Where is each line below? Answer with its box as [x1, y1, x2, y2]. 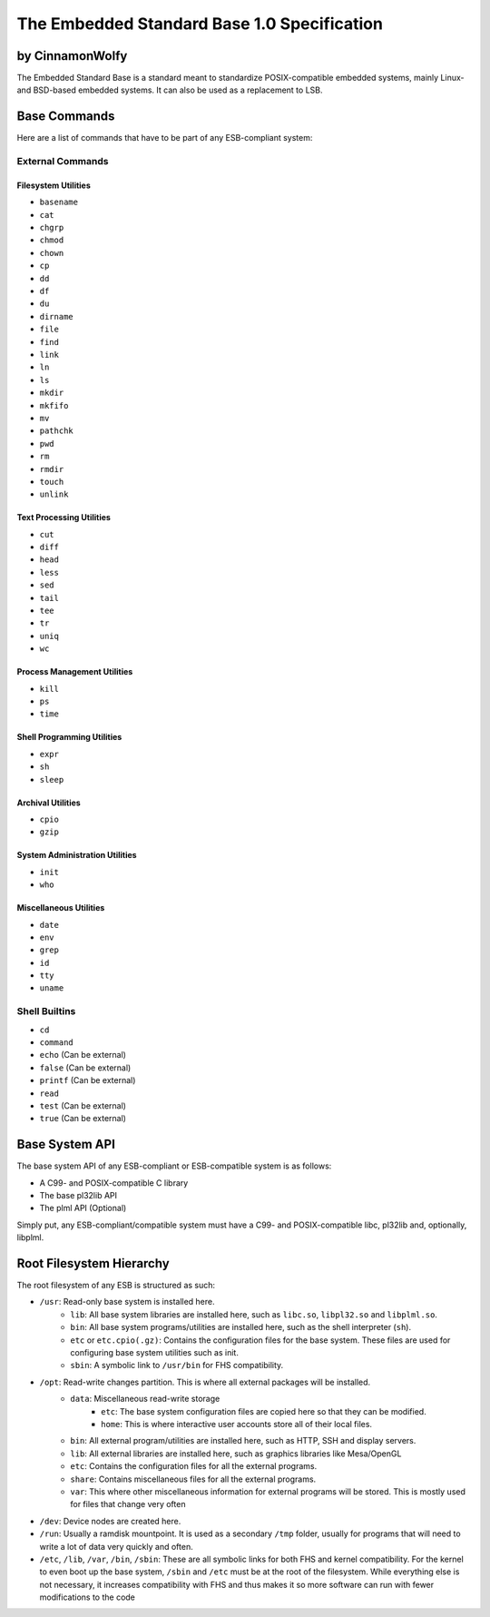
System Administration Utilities [16, 850, 137, 861]
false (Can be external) [39, 1062, 132, 1073]
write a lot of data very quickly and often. [39, 1541, 194, 1552]
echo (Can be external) [39, 1050, 127, 1060]
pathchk [39, 426, 74, 436]
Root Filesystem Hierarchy [16, 1256, 170, 1271]
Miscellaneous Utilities [16, 902, 105, 913]
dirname [39, 311, 74, 321]
